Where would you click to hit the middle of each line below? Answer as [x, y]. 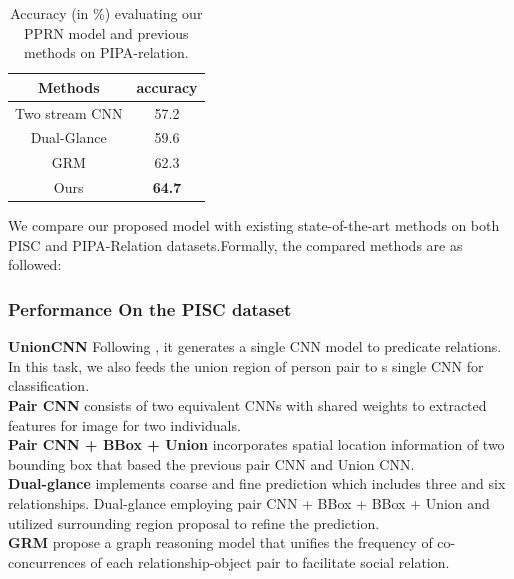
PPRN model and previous [106, 32]
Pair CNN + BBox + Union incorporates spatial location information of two [256, 444]
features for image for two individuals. [124, 424]
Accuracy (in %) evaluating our [106, 13]
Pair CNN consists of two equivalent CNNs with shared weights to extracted [247, 405]
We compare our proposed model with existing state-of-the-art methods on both [254, 225]
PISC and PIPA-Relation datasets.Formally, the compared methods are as [235, 244]
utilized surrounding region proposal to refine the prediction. [194, 522]
